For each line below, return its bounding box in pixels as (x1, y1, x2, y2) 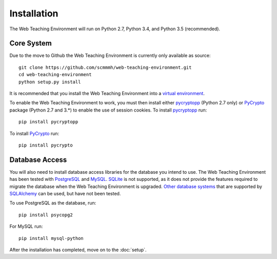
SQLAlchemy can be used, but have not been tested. (9, 191, 121, 197)
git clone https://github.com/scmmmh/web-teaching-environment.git (18, 64, 192, 70)
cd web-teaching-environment (18, 72, 92, 78)
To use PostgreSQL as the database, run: (9, 200, 96, 206)
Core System (9, 39, 52, 48)
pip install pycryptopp (18, 119, 78, 125)
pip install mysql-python (18, 235, 84, 241)
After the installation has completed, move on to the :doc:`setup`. (9, 247, 147, 253)
